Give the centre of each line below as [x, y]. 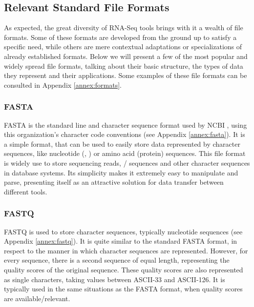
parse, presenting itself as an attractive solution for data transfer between [114, 182]
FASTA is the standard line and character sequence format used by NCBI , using [126, 125]
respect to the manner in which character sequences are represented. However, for [126, 250]
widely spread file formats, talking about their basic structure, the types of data [124, 66]
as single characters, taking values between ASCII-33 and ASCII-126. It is [115, 279]
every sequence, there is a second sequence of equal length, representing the [117, 260]
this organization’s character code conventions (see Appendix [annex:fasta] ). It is [125, 134]
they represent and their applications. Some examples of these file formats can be [126, 75]
